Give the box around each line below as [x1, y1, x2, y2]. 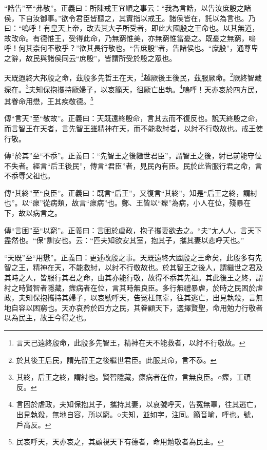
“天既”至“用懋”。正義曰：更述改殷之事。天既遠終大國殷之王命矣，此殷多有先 [4, 252, 262, 262]
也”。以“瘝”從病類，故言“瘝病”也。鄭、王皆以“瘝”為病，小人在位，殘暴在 [4, 197, 251, 208]
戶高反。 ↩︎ [16, 419, 51, 429]
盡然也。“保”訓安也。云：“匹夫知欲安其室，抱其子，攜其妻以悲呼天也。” [4, 235, 244, 246]
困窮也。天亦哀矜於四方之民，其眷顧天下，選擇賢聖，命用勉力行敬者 [32, 302, 263, 313]
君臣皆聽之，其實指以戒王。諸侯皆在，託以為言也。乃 [75, 12, 256, 23]
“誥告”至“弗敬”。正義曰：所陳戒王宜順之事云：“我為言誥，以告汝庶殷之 [4, 3, 244, 13]
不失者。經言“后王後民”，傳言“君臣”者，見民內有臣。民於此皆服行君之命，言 [4, 160, 262, 171]
